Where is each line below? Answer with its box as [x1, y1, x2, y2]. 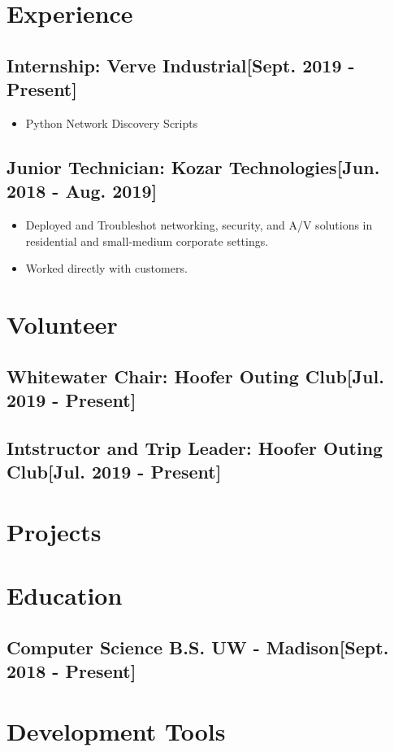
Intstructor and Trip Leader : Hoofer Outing [6, 435, 383, 460]
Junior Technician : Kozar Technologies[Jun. [6, 154, 380, 179]
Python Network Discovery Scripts [25, 114, 198, 131]
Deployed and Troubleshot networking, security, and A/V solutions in [25, 216, 373, 234]
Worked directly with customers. [25, 260, 188, 277]
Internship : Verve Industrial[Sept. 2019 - [6, 52, 355, 77]
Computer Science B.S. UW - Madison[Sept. [6, 634, 389, 659]
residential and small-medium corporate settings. [25, 232, 269, 249]
